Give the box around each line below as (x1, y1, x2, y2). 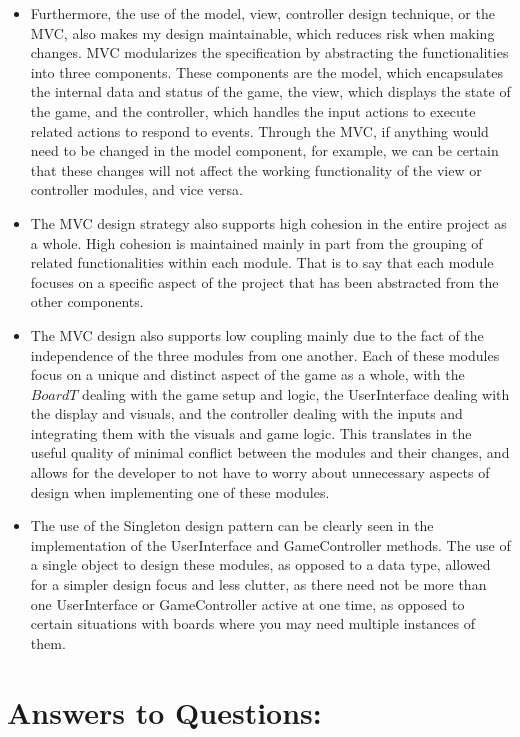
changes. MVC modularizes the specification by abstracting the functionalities (30, 42, 509, 63)
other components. (30, 291, 144, 312)
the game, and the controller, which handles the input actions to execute (30, 100, 476, 121)
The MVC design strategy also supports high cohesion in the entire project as (30, 212, 507, 233)
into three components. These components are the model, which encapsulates (30, 61, 503, 82)
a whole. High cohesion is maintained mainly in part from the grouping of (30, 232, 483, 253)
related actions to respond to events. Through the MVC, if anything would (30, 120, 489, 141)
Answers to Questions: (7, 691, 322, 732)
